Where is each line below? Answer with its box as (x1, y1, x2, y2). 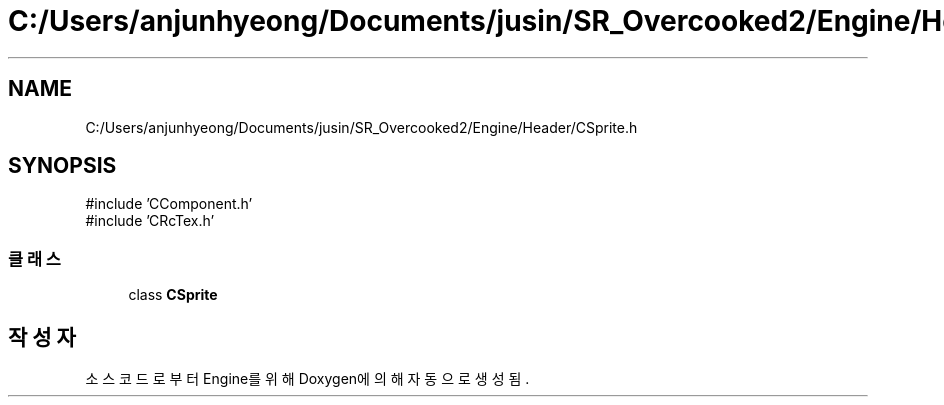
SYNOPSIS (8, 153, 117, 179)
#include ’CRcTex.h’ (85, 212, 215, 230)
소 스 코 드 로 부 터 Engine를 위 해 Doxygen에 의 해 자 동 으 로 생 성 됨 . (85, 370, 530, 388)
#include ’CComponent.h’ (85, 195, 253, 213)
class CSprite (128, 286, 218, 304)
